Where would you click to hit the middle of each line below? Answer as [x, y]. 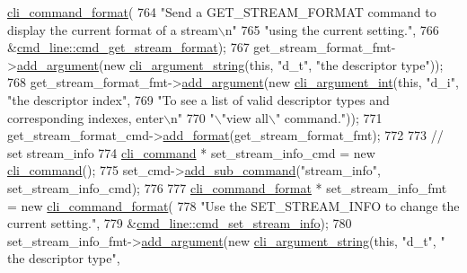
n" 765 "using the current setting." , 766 [332, 29]
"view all [245, 117]
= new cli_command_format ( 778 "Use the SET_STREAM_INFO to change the [233, 205]
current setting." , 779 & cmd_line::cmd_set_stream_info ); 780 [180, 223]
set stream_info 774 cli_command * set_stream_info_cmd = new [191, 152]
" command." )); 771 [329, 117]
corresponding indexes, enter [86, 117]
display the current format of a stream [113, 29]
